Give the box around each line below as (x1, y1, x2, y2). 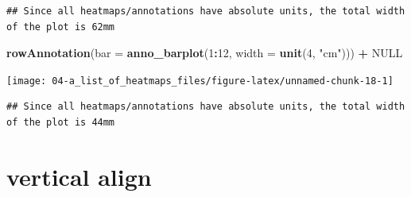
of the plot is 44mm (6, 117, 115, 129)
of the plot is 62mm (6, 21, 115, 33)
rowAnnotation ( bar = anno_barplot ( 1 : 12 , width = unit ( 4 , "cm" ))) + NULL (6, 44, 403, 61)
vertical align (6, 160, 152, 192)
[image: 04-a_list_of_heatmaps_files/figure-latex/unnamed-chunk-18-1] (6, 75, 394, 87)
